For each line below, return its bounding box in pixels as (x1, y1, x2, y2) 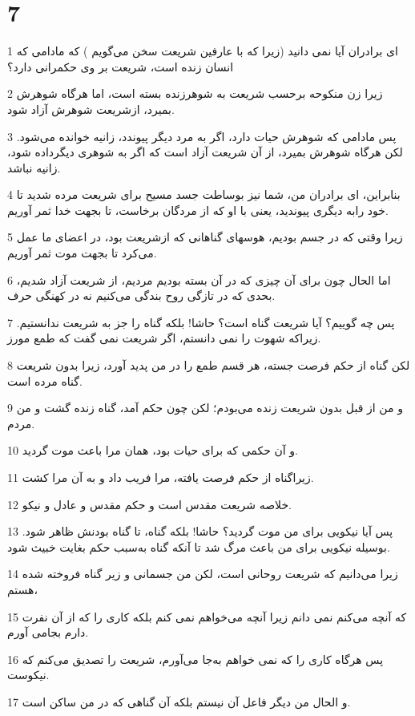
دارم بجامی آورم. (7, 624, 89, 641)
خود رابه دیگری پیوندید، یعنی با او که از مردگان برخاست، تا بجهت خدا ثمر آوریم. (7, 201, 389, 218)
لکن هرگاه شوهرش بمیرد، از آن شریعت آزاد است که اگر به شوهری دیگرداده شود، (7, 144, 403, 160)
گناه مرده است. (7, 372, 83, 389)
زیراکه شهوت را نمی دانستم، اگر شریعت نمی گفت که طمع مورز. (7, 330, 321, 346)
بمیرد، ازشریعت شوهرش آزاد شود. (7, 100, 175, 117)
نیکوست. (7, 666, 50, 683)
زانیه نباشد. (7, 159, 61, 176)
